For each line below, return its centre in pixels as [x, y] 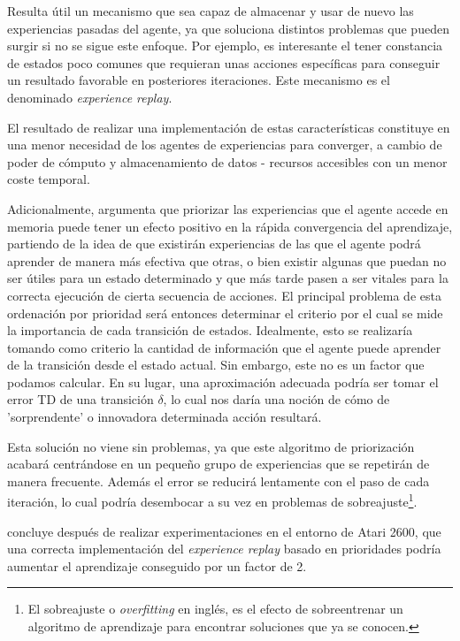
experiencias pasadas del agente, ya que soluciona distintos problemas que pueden [228, 28]
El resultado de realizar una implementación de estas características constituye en [229, 127]
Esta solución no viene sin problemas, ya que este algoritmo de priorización [211, 446]
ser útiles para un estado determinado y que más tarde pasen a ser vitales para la [228, 278]
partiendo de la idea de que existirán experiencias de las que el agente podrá [214, 244]
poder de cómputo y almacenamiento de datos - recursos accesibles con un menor [227, 161]
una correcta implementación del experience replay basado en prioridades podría [224, 549]
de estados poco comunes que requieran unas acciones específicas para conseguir [224, 62]
